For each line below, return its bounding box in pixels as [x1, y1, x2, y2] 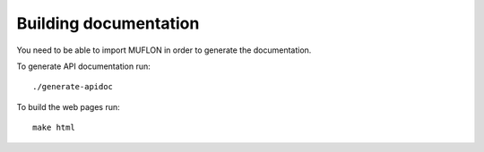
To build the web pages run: [16, 101, 120, 112]
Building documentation [16, 13, 200, 33]
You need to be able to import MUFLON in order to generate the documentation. [16, 45, 312, 55]
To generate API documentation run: [16, 61, 151, 72]
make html [32, 122, 75, 133]
